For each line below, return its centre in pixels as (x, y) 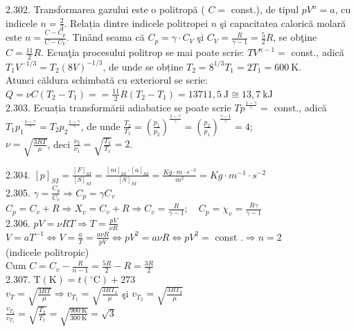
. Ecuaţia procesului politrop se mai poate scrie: (143, 52)
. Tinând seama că (105, 37)
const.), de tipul (265, 9)
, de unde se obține (143, 66)
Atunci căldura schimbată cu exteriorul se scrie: (107, 80)
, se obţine (295, 37)
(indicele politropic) (47, 251)
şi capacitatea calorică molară (283, 22)
